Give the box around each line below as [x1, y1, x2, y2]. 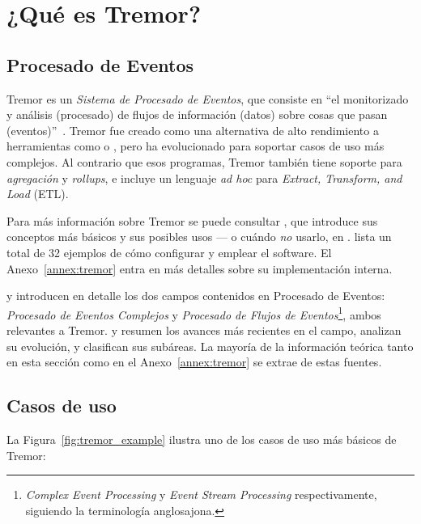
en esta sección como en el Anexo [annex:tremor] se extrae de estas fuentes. [6, 353, 382, 370]
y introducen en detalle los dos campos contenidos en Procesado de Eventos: [6, 287, 385, 304]
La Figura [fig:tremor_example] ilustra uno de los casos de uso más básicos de [6, 430, 397, 447]
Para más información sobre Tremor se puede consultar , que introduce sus [6, 212, 378, 229]
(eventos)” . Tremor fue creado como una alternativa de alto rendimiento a [6, 121, 379, 138]
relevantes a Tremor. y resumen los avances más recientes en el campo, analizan [6, 321, 402, 338]
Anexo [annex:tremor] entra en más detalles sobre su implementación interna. [6, 260, 393, 277]
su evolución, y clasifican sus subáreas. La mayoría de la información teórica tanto [6, 337, 414, 354]
